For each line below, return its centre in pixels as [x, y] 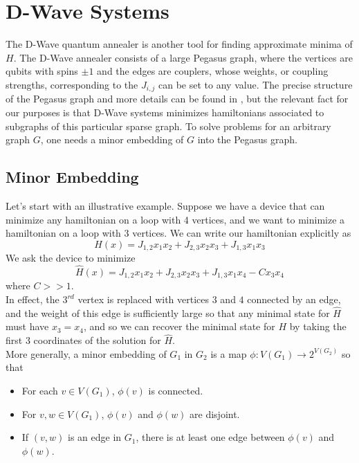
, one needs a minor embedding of [112, 139]
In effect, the [33, 299]
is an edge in [94, 437]
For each [40, 391]
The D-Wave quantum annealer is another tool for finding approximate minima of [179, 44]
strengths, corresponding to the [72, 84]
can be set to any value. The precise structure [256, 84]
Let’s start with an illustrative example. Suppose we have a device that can [165, 205]
